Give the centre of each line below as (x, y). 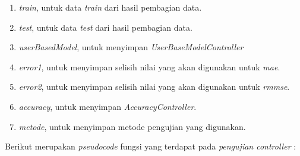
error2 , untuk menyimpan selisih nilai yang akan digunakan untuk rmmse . (154, 87)
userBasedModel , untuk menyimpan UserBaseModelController (131, 47)
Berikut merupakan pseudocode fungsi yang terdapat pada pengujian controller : (151, 146)
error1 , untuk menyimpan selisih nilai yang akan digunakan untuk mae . (149, 66)
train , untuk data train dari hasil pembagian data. (110, 7)
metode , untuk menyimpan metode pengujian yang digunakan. (132, 126)
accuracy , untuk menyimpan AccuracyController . (108, 106)
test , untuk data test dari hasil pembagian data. (105, 27)
